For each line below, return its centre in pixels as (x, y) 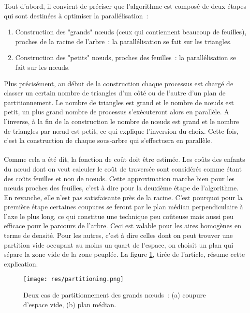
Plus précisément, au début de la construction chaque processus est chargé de (119, 83)
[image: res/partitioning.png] (74, 279)
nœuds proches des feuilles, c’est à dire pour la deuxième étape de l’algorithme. (121, 188)
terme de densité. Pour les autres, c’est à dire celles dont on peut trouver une (118, 235)
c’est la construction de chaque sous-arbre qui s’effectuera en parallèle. (108, 140)
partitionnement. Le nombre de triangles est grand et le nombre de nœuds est (119, 102)
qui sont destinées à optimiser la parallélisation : (76, 15)
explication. (21, 263)
